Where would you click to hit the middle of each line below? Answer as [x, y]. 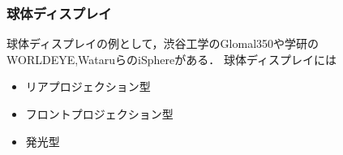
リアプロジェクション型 [88, 86]
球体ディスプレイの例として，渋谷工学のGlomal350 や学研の [163, 43]
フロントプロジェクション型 [99, 114]
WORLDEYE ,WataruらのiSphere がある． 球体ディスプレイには [171, 59]
